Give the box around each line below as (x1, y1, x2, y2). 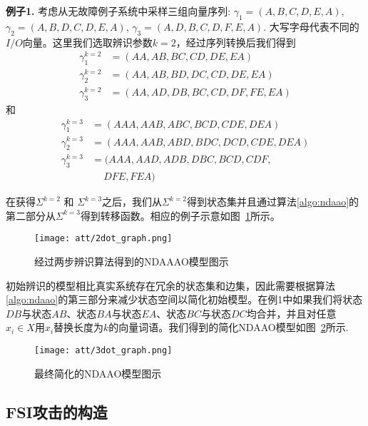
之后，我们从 (102, 194, 163, 209)
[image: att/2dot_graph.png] (34, 233, 173, 244)
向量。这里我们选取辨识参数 (22, 34, 153, 49)
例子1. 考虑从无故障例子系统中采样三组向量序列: (6, 4, 231, 18)
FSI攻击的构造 (6, 400, 108, 422)
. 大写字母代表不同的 (263, 19, 359, 34)
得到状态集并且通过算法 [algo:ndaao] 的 (186, 194, 359, 209)
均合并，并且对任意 (246, 305, 337, 320)
